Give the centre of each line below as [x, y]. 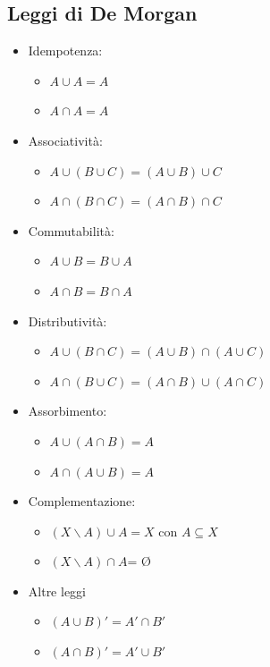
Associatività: [65, 140]
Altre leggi [57, 591]
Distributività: [67, 321]
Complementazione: [82, 501]
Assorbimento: [67, 411]
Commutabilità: [71, 230]
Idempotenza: [65, 51]
